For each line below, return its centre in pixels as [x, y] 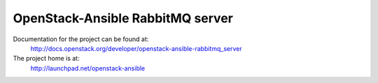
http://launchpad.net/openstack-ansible [88, 68]
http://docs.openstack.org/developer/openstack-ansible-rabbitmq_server [136, 48]
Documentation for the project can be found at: [81, 39]
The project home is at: [46, 59]
